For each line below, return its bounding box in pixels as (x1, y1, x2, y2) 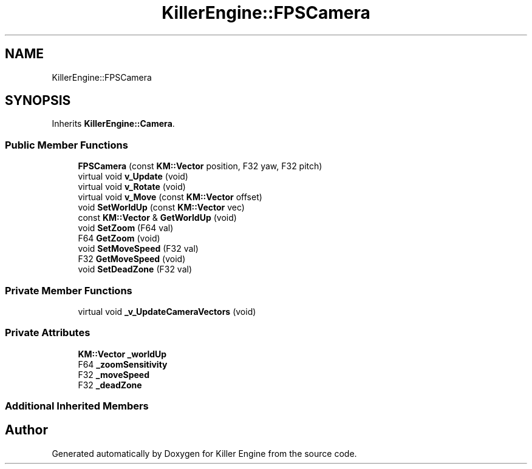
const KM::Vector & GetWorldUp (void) (78, 212, 237, 223)
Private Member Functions (5, 284, 132, 297)
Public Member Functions (5, 138, 128, 151)
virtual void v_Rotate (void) (78, 181, 186, 192)
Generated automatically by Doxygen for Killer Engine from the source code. (52, 448, 357, 459)
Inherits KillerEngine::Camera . (52, 118, 175, 129)
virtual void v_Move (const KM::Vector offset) (78, 192, 262, 203)
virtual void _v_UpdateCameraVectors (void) (78, 306, 256, 317)
